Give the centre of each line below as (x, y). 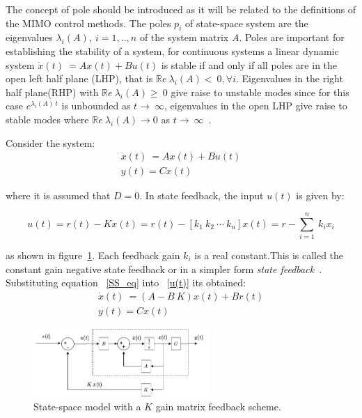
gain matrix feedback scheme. (218, 406)
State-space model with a (87, 406)
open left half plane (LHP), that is (79, 78)
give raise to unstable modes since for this (260, 92)
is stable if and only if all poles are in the (249, 64)
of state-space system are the (246, 23)
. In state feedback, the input (202, 195)
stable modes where (47, 119)
